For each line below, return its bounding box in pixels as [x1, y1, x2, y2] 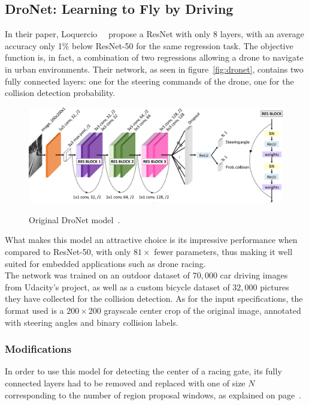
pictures [260, 280, 289, 293]
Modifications [5, 341, 72, 356]
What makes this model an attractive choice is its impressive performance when [5, 233, 298, 246]
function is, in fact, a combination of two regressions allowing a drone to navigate [5, 51, 304, 64]
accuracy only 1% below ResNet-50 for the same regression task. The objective [5, 39, 293, 52]
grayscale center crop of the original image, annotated [104, 304, 301, 316]
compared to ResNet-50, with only [5, 245, 131, 257]
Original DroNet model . [29, 213, 120, 226]
